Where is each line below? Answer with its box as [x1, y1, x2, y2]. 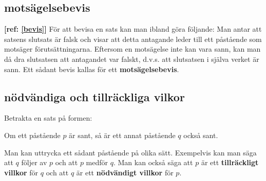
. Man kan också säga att [113, 157, 193, 168]
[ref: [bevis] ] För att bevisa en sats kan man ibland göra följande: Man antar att [4, 24, 262, 34]
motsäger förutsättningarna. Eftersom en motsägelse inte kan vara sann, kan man [4, 43, 261, 54]
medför [86, 157, 108, 168]
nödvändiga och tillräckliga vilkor [4, 88, 185, 104]
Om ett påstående [4, 129, 61, 140]
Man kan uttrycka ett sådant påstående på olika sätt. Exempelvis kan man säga [4, 147, 257, 157]
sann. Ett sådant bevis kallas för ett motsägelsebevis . [4, 63, 179, 74]
